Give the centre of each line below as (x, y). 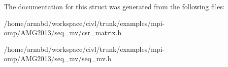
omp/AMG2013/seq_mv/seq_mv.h (58, 58)
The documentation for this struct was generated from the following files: (114, 6)
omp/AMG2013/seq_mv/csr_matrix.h (63, 33)
